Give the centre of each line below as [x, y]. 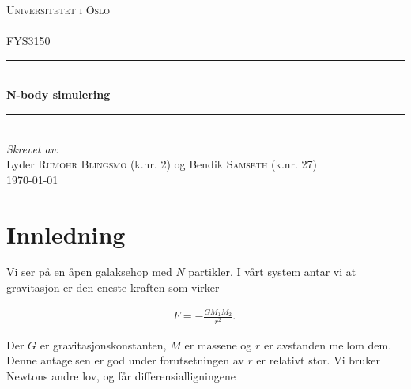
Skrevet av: [33, 148]
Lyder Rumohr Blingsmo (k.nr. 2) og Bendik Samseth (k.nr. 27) [162, 164]
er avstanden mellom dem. [328, 344]
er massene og [218, 344]
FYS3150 [28, 41]
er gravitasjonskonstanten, [103, 344]
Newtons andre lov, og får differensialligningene [121, 375]
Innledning [66, 234]
